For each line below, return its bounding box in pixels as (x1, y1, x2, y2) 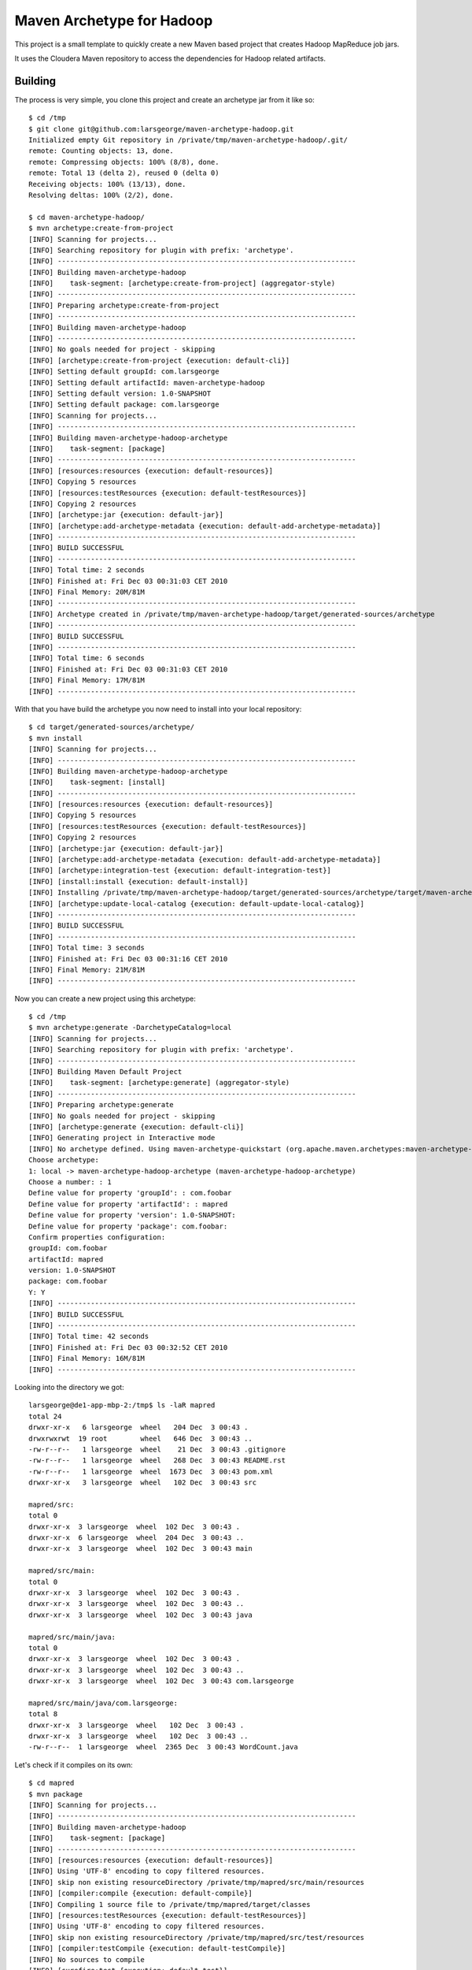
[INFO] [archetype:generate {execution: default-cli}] (28, 1123, 245, 1131)
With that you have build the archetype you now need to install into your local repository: (14, 704, 302, 713)
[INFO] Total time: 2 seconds (28, 566, 146, 574)
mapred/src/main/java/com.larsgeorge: (28, 1698, 179, 1708)
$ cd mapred (28, 1779, 75, 1788)
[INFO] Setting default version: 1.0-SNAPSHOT (28, 389, 212, 398)
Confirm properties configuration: (28, 1232, 166, 1241)
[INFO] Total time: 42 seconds (28, 1332, 149, 1341)
